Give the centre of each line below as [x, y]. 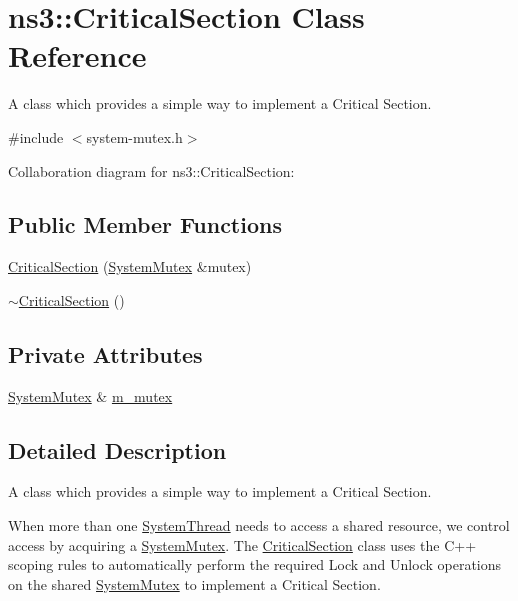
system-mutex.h [134, 136]
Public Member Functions [145, 224]
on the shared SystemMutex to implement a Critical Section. [194, 583]
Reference [77, 55]
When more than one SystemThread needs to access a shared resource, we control [259, 525]
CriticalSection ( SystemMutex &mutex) [130, 266]
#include [36, 136]
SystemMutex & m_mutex [90, 395]
